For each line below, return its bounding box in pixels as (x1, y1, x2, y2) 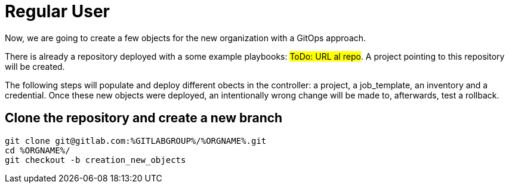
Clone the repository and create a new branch (5, 110, 283, 126)
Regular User (5, 1, 110, 21)
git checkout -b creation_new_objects (5, 155, 186, 165)
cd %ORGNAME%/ (5, 145, 70, 155)
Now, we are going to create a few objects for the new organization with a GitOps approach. (5, 32, 366, 43)
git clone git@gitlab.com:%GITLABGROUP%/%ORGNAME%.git (5, 135, 267, 146)
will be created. (5, 61, 65, 72)
